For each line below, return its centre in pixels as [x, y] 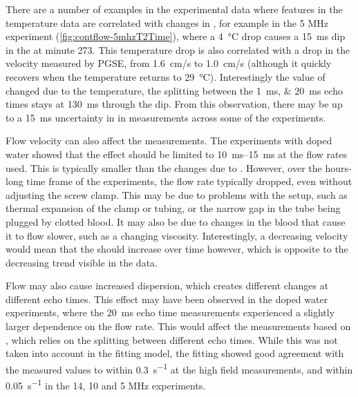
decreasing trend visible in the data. [82, 262]
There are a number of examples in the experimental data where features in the [174, 9]
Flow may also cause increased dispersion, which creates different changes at [167, 285]
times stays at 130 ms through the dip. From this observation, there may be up [174, 104]
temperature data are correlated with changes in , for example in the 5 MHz [167, 22]
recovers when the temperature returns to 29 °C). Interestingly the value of [166, 76]
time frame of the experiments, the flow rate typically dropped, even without [189, 181]
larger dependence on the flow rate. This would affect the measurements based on [178, 326]
